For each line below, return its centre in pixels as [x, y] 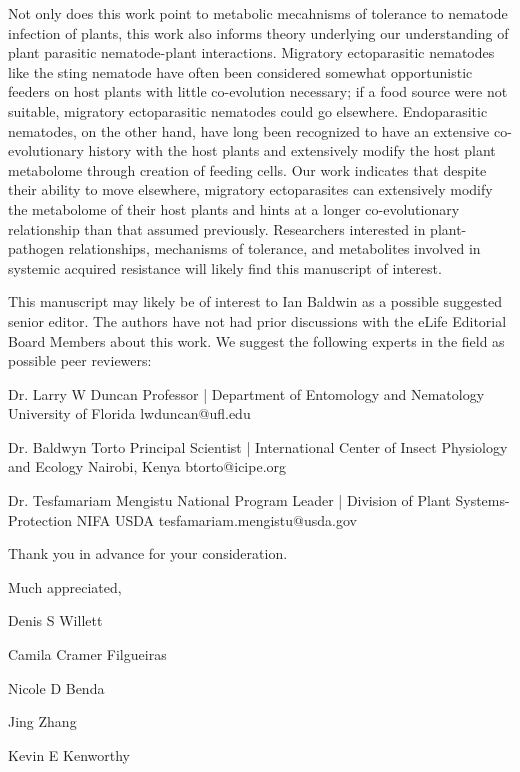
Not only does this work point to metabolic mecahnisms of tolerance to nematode [258, 13]
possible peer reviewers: [80, 360]
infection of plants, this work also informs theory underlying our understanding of [258, 32]
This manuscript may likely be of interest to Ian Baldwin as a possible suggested [255, 301]
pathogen [36, 248]
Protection [40, 519]
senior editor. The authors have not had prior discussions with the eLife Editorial [257, 320]
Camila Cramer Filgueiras [87, 654]
